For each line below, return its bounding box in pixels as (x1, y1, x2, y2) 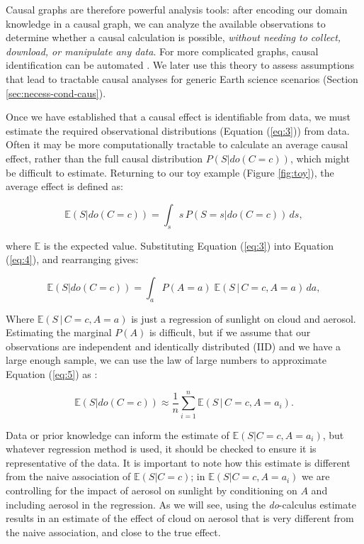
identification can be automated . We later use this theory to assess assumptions (6, 57, 354, 72)
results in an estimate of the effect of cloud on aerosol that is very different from (6, 511, 354, 526)
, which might (290, 150, 350, 165)
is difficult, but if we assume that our (149, 325, 311, 340)
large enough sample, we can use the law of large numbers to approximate (6, 353, 327, 367)
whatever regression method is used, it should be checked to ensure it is (6, 441, 317, 456)
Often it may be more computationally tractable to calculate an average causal (6, 137, 348, 152)
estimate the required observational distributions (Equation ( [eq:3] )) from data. (6, 123, 350, 138)
